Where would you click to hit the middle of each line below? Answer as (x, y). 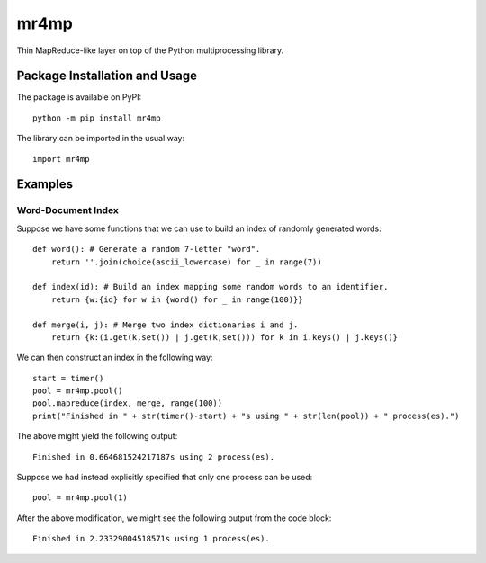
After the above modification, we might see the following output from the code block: (174, 518)
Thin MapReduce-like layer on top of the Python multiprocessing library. (150, 50)
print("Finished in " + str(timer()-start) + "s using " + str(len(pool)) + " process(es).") (246, 416)
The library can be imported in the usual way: (101, 139)
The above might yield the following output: (97, 436)
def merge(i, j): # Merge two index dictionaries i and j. (166, 325)
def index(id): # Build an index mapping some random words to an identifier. (211, 287)
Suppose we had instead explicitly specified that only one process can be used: (165, 478)
